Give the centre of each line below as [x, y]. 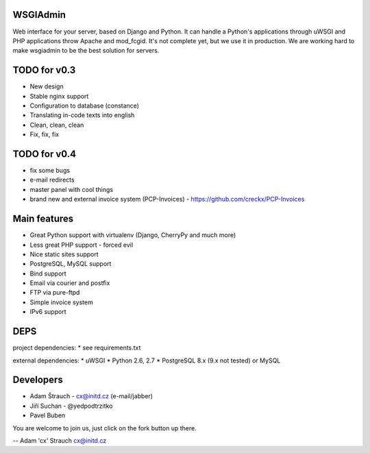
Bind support [48, 273]
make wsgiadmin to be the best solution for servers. [86, 51]
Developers [38, 380]
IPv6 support [48, 312]
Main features [43, 219]
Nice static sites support [64, 254]
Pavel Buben [48, 415]
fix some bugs [50, 171]
